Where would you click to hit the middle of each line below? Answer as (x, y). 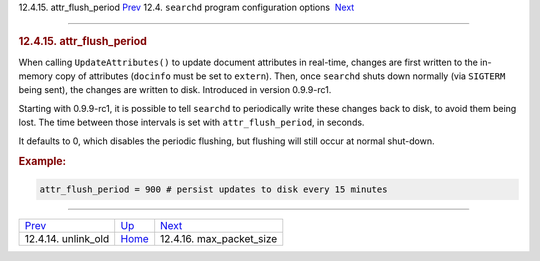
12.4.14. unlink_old (67, 238)
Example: (42, 162)
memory (36, 76)
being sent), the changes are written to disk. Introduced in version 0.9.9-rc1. (175, 90)
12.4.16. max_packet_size (219, 238)
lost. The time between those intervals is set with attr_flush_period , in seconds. (191, 122)
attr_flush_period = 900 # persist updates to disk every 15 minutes (213, 189)
